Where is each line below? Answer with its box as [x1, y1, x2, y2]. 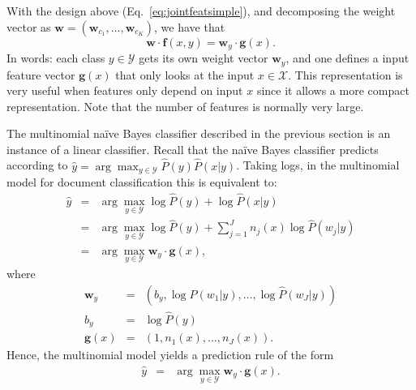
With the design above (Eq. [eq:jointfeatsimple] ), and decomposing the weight [6, 2, 396, 19]
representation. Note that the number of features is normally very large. [6, 97, 364, 114]
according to [6, 156, 68, 174]
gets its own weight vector [139, 49, 268, 66]
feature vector [6, 66, 75, 83]
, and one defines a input [285, 49, 410, 66]
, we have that [154, 18, 225, 35]
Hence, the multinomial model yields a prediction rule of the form [6, 346, 334, 363]
